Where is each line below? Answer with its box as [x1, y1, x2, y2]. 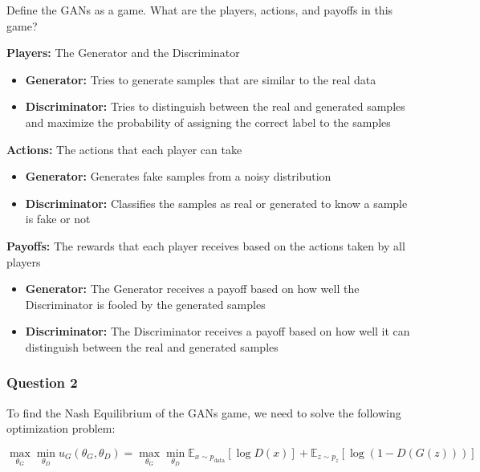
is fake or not [25, 210, 91, 227]
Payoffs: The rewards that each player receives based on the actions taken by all [6, 237, 405, 254]
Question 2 [6, 372, 78, 393]
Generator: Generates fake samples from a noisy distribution [25, 168, 332, 185]
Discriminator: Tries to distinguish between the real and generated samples [25, 98, 405, 115]
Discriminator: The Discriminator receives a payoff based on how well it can [25, 323, 410, 340]
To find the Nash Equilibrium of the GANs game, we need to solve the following [6, 404, 401, 421]
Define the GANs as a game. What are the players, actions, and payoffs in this [6, 2, 393, 18]
